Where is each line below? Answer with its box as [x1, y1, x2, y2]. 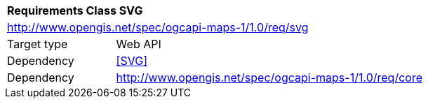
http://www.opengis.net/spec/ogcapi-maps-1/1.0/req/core [116, 70, 422, 84]
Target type [7, 37, 68, 51]
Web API [116, 37, 161, 51]
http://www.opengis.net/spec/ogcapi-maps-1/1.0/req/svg [7, 20, 309, 34]
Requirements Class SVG [7, 3, 143, 17]
